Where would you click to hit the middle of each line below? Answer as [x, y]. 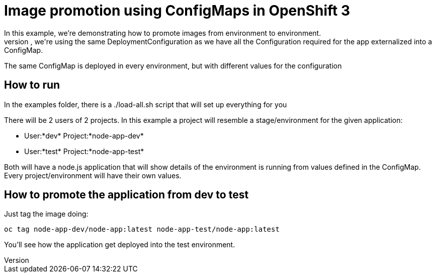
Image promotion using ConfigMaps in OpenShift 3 [177, 11]
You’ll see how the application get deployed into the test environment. [120, 245]
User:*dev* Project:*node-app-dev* [84, 135]
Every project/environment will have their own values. [93, 175]
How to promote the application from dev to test [126, 195]
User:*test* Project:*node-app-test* [84, 151]
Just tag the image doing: [46, 214]
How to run [32, 85]
